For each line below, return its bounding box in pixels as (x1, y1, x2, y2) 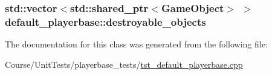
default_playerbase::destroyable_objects (5, 14, 206, 29)
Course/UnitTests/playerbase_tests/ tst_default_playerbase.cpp (5, 58, 243, 70)
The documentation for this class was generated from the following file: (5, 38, 268, 50)
